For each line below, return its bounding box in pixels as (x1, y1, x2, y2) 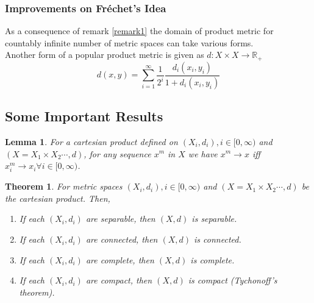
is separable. (191, 212, 237, 225)
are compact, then (85, 274, 152, 287)
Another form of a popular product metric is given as (5, 48, 204, 61)
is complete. (190, 253, 235, 266)
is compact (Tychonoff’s (188, 274, 277, 287)
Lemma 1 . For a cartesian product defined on (5, 135, 178, 148)
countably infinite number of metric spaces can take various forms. (5, 36, 254, 49)
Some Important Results (5, 107, 163, 126)
